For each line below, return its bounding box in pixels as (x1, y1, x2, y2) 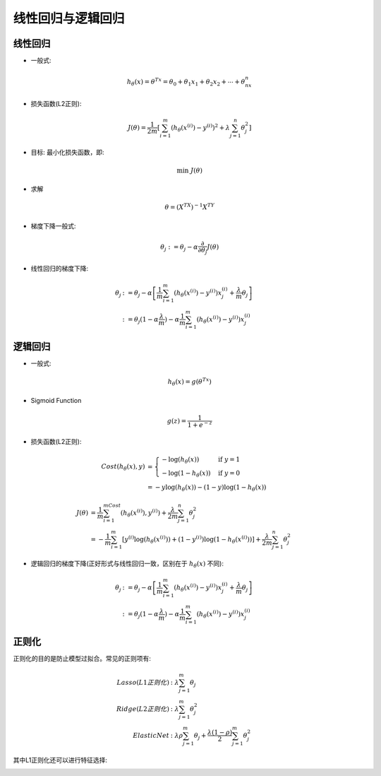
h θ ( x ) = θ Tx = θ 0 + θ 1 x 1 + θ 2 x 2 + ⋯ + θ (126, 76, 246, 88)
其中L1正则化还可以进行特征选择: (13, 756, 108, 764)
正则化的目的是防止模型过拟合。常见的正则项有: (13, 654, 152, 662)
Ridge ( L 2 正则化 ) (116, 705, 169, 713)
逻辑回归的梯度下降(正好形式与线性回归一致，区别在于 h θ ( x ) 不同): (30, 559, 224, 570)
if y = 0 (217, 469, 240, 477)
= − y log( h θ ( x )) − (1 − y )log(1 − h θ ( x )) (147, 483, 267, 493)
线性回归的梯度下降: (30, 264, 89, 273)
